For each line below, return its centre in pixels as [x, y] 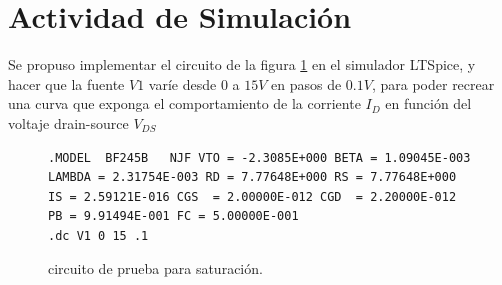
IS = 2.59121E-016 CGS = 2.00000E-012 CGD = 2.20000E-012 [252, 196]
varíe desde [182, 83]
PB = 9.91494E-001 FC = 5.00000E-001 [173, 216]
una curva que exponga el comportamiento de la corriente [184, 103]
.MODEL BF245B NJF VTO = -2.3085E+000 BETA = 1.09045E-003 [259, 157]
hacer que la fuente [66, 83]
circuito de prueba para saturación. [155, 268]
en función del [428, 103]
